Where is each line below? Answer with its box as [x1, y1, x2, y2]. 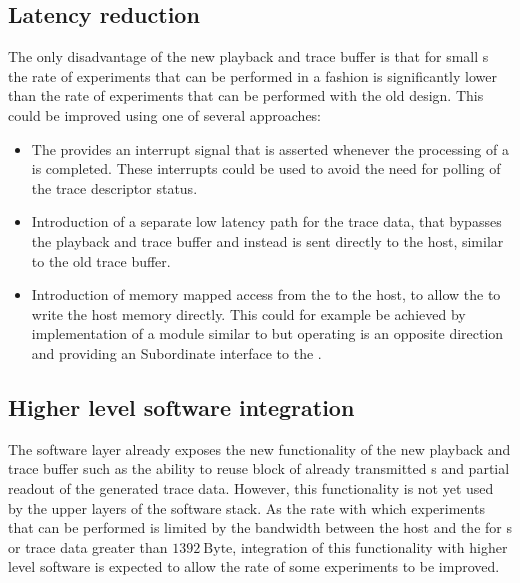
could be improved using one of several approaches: [8, 104, 322, 125]
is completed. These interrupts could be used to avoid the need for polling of [31, 158, 501, 179]
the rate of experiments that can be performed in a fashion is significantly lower [8, 65, 497, 86]
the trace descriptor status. [31, 177, 198, 198]
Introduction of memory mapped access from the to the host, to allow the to [31, 284, 501, 305]
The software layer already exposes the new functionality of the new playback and [8, 438, 511, 459]
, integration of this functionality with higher [232, 536, 508, 557]
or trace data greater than [8, 536, 168, 557]
